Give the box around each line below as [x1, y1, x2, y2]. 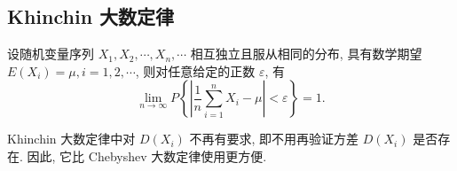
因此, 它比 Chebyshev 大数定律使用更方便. [27, 146, 267, 165]
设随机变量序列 [7, 44, 94, 63]
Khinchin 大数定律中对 [7, 129, 136, 148]
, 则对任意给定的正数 [135, 61, 256, 80]
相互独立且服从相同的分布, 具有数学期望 [190, 44, 422, 63]
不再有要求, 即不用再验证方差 [189, 129, 359, 148]
